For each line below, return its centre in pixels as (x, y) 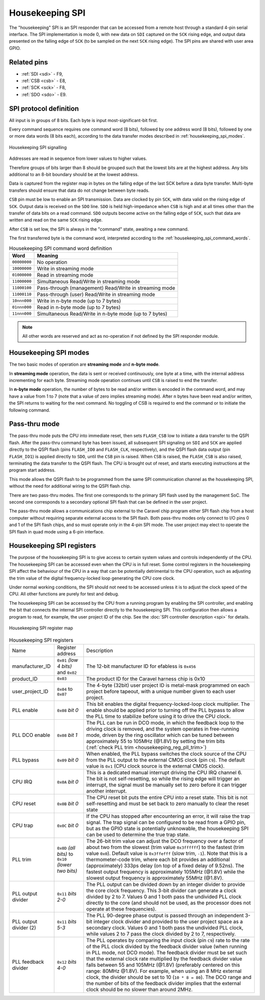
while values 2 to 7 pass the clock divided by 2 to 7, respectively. (161, 934)
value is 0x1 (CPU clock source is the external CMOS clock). (155, 766)
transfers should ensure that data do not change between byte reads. (79, 190)
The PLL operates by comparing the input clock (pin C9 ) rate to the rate (168, 940)
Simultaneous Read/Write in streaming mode (89, 281)
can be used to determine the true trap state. (138, 834)
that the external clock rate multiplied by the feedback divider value (164, 959)
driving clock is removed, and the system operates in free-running (163, 729)
